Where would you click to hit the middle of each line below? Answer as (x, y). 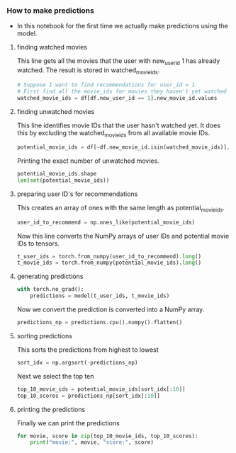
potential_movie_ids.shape (57, 174)
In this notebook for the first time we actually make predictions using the (122, 26)
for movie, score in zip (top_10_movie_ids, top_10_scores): (107, 436)
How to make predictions (51, 11)
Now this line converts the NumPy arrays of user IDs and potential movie (123, 236)
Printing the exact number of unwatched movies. (88, 161)
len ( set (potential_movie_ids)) (63, 180)
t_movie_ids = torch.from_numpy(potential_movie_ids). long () (109, 263)
